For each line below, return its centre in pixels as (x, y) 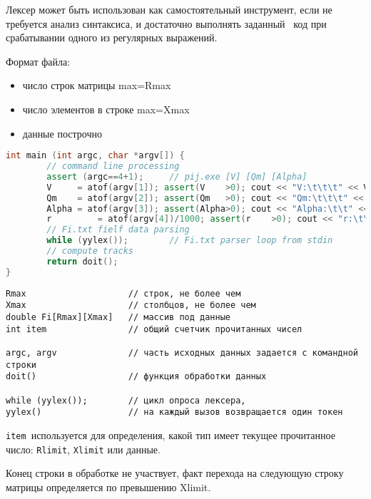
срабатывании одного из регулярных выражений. (112, 37)
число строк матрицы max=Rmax (97, 85)
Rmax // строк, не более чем (123, 293)
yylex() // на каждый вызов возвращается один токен (174, 412)
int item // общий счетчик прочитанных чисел (154, 329)
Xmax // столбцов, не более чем (131, 305)
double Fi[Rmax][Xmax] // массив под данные (118, 317)
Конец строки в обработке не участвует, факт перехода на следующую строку (175, 473)
